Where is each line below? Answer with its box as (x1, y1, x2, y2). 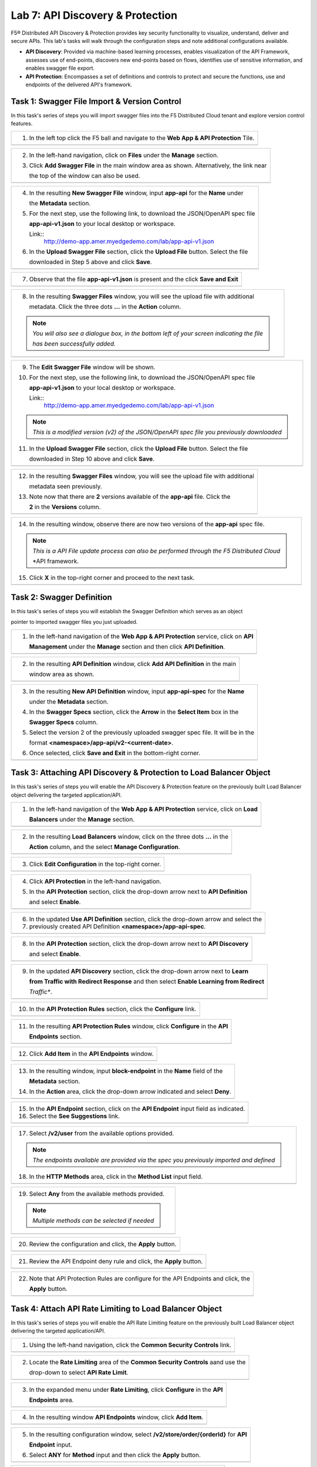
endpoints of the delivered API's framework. (25, 81, 133, 88)
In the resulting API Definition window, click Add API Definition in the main (29, 660, 237, 668)
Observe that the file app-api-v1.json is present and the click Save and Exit (29, 275, 238, 283)
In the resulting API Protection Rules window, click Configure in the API (29, 1022, 228, 1030)
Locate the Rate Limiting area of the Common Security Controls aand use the (29, 1358, 246, 1367)
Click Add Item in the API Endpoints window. (29, 1050, 154, 1058)
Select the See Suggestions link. (29, 1112, 120, 1120)
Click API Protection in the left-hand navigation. (29, 877, 161, 885)
